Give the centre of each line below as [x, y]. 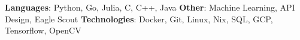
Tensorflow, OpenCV [43, 30]
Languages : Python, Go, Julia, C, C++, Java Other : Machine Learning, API [150, 7]
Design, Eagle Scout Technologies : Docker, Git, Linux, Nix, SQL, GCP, [139, 19]
